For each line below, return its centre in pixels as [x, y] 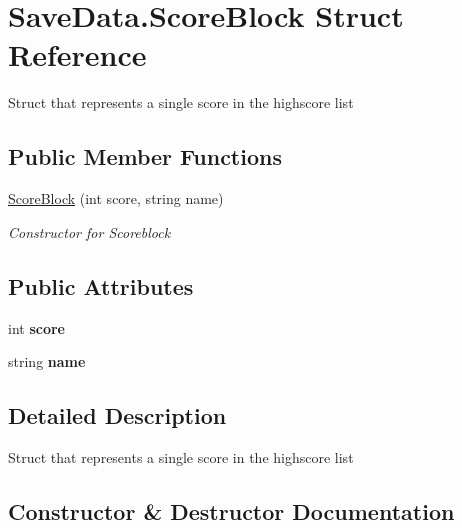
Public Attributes [101, 285]
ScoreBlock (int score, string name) [116, 198]
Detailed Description [117, 415]
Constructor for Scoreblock [89, 231]
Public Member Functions [145, 156]
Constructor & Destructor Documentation [231, 510]
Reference [77, 54]
